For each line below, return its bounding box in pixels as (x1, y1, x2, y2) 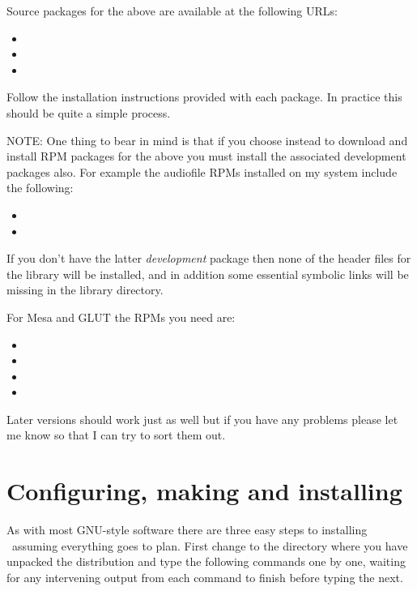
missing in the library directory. (6, 281, 164, 298)
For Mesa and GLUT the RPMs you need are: (6, 308, 236, 325)
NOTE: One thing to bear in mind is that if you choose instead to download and (6, 131, 408, 148)
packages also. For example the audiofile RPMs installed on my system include (6, 163, 398, 180)
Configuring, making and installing (6, 474, 402, 507)
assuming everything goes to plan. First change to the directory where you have (11, 537, 408, 554)
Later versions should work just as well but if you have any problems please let (6, 410, 398, 427)
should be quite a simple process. (6, 104, 171, 121)
